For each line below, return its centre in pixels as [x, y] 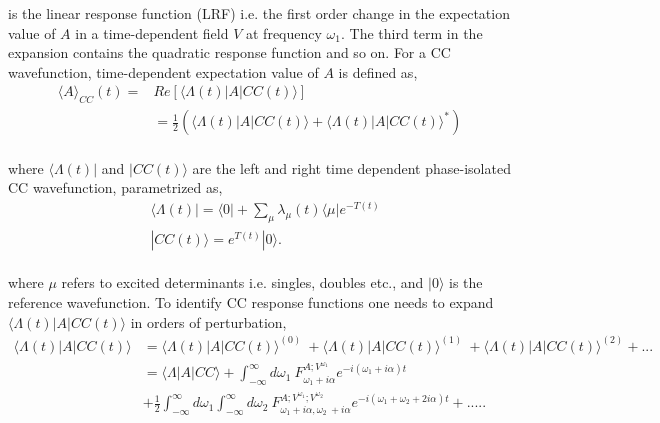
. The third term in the [411, 32]
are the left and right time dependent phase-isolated [351, 167]
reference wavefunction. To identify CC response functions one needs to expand [251, 302]
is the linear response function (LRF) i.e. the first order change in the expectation [259, 13]
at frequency [284, 32]
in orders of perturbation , [208, 321]
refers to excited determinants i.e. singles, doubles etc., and [242, 282]
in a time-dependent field [152, 32]
